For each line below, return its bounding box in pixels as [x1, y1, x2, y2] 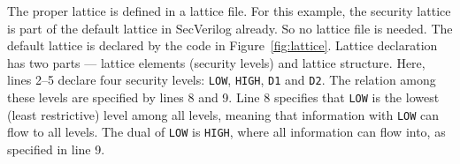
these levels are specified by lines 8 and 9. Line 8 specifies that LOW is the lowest [7, 88, 440, 107]
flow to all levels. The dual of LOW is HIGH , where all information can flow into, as [7, 123, 446, 141]
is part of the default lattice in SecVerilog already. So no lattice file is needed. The [7, 19, 453, 37]
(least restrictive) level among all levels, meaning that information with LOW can [7, 105, 440, 123]
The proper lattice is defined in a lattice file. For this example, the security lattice [7, 2, 451, 19]
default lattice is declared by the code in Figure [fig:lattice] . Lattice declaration [7, 36, 438, 55]
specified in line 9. [7, 140, 105, 158]
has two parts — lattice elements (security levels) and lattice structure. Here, [7, 53, 425, 71]
